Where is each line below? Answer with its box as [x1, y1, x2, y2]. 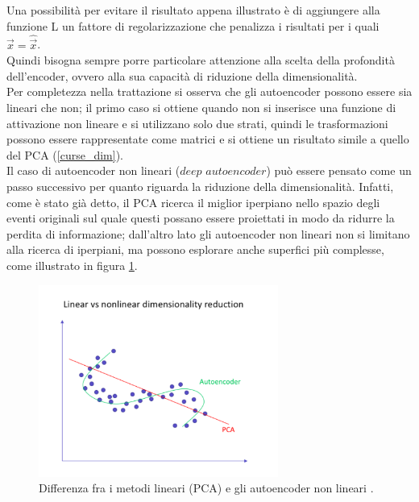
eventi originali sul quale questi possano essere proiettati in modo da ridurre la [6, 210, 395, 226]
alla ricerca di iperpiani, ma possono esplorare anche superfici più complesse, [6, 241, 384, 258]
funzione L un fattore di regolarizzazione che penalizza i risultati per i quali [6, 17, 380, 34]
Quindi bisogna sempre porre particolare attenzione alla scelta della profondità [6, 52, 395, 68]
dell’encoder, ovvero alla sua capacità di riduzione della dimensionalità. [6, 67, 358, 84]
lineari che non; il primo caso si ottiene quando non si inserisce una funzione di [6, 99, 396, 115]
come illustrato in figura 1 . [6, 256, 138, 273]
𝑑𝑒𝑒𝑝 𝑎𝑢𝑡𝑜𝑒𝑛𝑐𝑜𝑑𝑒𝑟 [180, 166, 267, 178]
